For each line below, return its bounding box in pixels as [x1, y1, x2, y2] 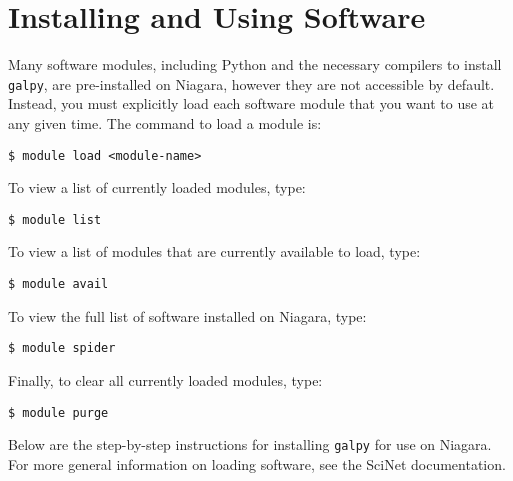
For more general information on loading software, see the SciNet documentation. [8, 453, 506, 474]
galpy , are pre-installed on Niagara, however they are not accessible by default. [8, 73, 495, 94]
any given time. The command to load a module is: [8, 112, 322, 133]
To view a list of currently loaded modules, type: [8, 177, 306, 198]
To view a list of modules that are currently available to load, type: [8, 241, 421, 262]
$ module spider [8, 341, 116, 356]
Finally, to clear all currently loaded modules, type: [8, 369, 323, 390]
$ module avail [8, 277, 109, 292]
